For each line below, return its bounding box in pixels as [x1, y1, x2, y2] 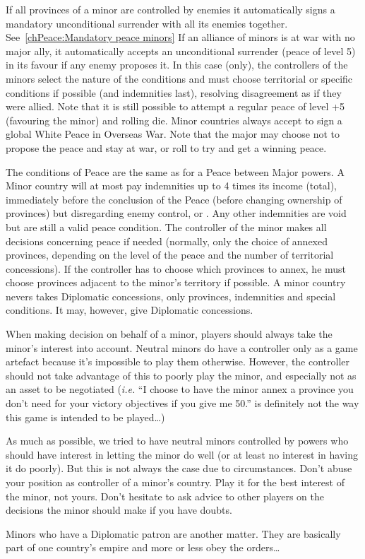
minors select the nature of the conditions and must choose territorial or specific [6, 71, 353, 86]
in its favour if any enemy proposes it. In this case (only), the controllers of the [6, 57, 348, 72]
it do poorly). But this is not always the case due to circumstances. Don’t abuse [6, 461, 352, 476]
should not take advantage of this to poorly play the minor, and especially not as [6, 367, 357, 382]
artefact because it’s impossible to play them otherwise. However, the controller [6, 354, 350, 369]
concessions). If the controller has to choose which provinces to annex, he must [6, 261, 347, 276]
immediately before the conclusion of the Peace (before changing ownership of [6, 192, 342, 206]
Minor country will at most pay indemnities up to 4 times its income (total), [6, 178, 337, 193]
